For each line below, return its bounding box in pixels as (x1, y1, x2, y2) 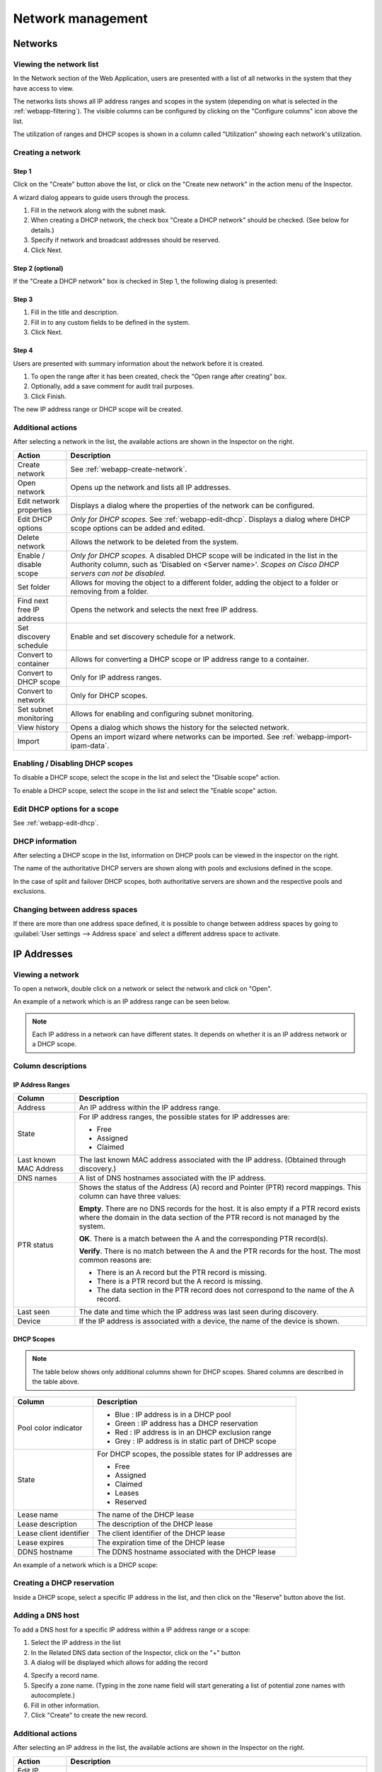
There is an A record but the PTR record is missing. (96, 1267, 267, 1277)
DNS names (17, 1173, 57, 1183)
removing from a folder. (70, 586, 149, 596)
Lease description (17, 1519, 78, 1529)
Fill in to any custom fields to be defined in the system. (30, 318, 190, 326)
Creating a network (13, 147, 81, 157)
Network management (13, 11, 148, 26)
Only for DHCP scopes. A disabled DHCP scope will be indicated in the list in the (70, 550, 338, 560)
